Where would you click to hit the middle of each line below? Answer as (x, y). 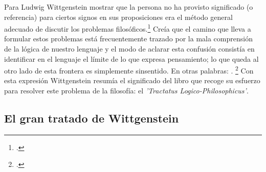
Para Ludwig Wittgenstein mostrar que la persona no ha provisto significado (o (129, 7)
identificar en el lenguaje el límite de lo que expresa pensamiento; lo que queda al (131, 58)
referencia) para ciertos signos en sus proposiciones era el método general (118, 17)
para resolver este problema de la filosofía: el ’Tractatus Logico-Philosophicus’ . (126, 91)
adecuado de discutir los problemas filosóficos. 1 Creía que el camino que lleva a (128, 28)
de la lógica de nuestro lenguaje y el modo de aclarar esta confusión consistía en (129, 49)
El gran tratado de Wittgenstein (92, 118)
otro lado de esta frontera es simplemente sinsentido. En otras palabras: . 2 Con (129, 70)
